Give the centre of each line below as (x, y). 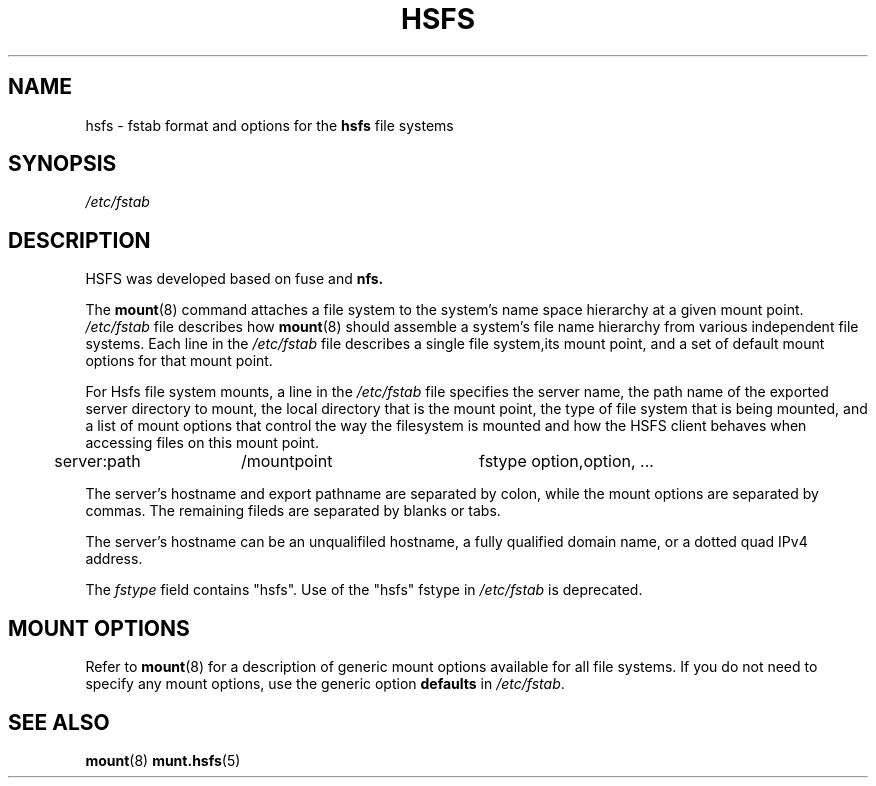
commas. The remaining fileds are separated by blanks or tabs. (293, 511)
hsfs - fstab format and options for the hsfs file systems (269, 125)
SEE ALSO (59, 722)
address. (114, 559)
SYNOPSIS (62, 164)
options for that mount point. (179, 361)
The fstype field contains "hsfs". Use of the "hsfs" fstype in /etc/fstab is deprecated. (364, 590)
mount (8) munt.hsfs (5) (163, 760)
